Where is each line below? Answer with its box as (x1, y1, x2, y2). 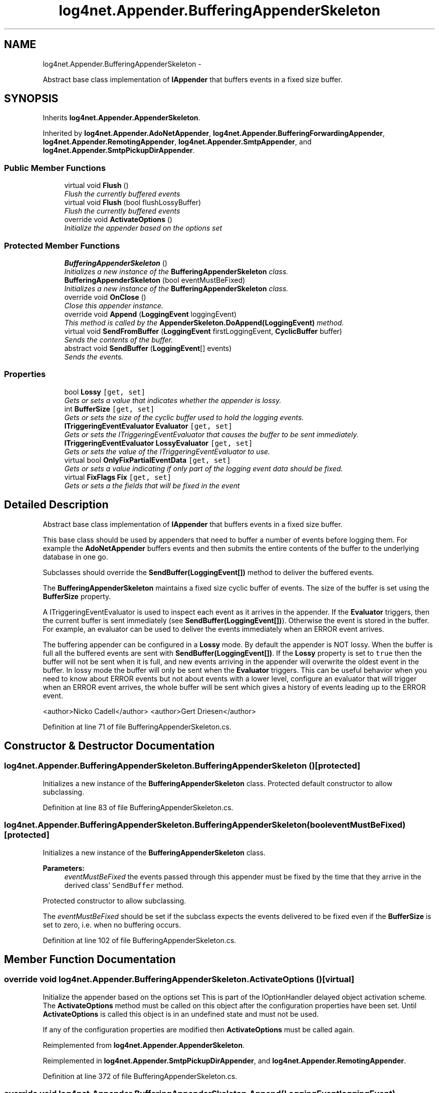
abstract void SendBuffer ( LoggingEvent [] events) (64, 343, 232, 352)
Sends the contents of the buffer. (64, 335, 173, 344)
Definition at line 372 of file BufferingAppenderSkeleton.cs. (43, 1071, 238, 1080)
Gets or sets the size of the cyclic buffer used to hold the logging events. (64, 413, 304, 422)
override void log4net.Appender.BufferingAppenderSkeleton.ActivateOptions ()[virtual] (4, 974, 354, 985)
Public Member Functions (4, 162, 106, 173)
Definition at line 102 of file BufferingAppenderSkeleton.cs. (43, 936, 237, 945)
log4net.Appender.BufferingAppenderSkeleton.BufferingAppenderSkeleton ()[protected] (4, 761, 360, 771)
